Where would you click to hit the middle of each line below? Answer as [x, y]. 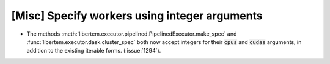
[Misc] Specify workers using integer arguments [137, 16]
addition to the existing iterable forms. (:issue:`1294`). [94, 51]
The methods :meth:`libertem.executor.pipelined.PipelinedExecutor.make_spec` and [132, 34]
